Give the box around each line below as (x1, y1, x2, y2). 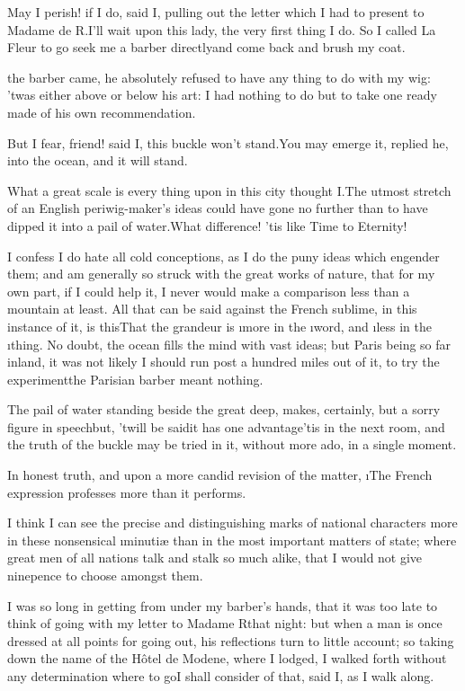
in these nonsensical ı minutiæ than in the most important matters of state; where (7, 530, 457, 549)
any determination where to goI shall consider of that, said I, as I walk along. (7, 667, 434, 685)
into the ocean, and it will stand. (7, 151, 188, 170)
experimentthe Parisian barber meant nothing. (7, 369, 264, 388)
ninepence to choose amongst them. (7, 566, 203, 585)
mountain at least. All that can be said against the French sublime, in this (7, 299, 417, 318)
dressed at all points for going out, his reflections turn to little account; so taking (7, 631, 454, 650)
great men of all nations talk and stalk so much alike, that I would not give (7, 548, 423, 567)
